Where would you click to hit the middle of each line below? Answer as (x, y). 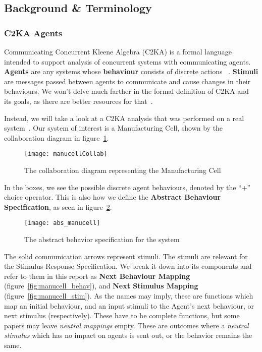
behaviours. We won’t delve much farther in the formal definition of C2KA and (126, 91)
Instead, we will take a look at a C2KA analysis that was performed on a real (124, 118)
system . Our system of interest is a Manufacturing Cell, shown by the (114, 128)
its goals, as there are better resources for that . (78, 101)
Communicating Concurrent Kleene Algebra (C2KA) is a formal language (118, 51)
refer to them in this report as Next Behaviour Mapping (97, 276)
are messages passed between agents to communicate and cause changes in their (127, 81)
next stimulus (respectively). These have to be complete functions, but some (122, 315)
